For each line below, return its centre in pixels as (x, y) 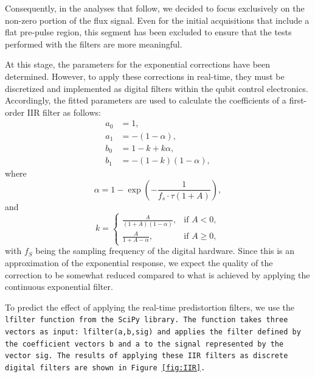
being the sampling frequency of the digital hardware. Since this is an (165, 251)
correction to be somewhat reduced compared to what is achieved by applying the (157, 274)
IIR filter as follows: (64, 112)
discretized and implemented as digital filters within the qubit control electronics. (157, 88)
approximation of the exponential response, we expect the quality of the (139, 262)
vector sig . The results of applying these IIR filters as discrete (147, 356)
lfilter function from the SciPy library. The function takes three (147, 320)
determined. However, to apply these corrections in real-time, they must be (145, 76)
